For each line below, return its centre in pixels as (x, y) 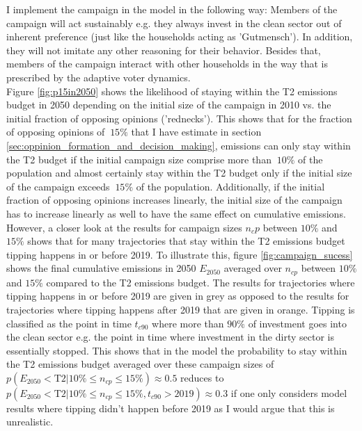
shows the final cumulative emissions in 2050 (101, 268)
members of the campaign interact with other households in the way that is (167, 64)
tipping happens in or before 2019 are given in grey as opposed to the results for (178, 296)
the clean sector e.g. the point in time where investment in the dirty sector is (170, 337)
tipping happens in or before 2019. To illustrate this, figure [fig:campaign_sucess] (180, 254)
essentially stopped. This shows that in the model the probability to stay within (177, 350)
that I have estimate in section (196, 132)
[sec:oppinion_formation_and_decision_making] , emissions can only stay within (179, 145)
